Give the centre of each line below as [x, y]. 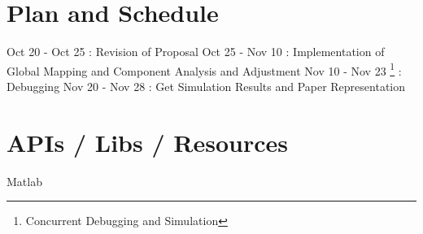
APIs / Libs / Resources [147, 142]
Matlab [24, 181]
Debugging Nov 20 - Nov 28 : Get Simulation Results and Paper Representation [206, 86]
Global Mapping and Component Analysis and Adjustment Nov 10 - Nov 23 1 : [204, 69]
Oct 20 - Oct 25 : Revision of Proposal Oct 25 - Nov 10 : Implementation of [196, 52]
